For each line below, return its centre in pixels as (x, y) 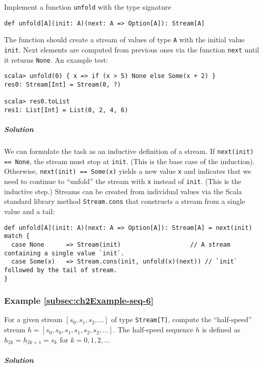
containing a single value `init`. (64, 253)
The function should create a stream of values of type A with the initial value (124, 40)
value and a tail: (30, 211)
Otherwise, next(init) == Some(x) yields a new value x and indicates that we (128, 171)
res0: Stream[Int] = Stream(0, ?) (63, 84)
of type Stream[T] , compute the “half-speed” (181, 319)
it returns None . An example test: (56, 59)
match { (17, 236)
